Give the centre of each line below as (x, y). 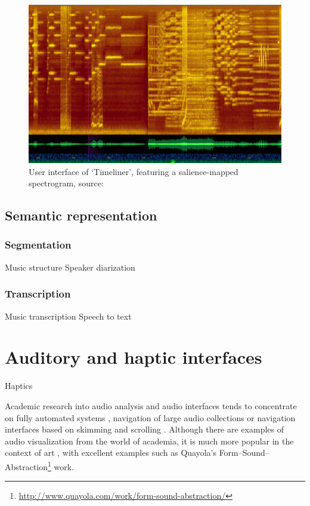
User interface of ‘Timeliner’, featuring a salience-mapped (134, 171)
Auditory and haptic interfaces (134, 357)
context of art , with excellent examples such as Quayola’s (111, 453)
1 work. (61, 465)
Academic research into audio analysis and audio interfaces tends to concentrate (151, 405)
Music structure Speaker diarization (70, 267)
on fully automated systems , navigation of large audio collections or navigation (150, 417)
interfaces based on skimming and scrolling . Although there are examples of (144, 429)
